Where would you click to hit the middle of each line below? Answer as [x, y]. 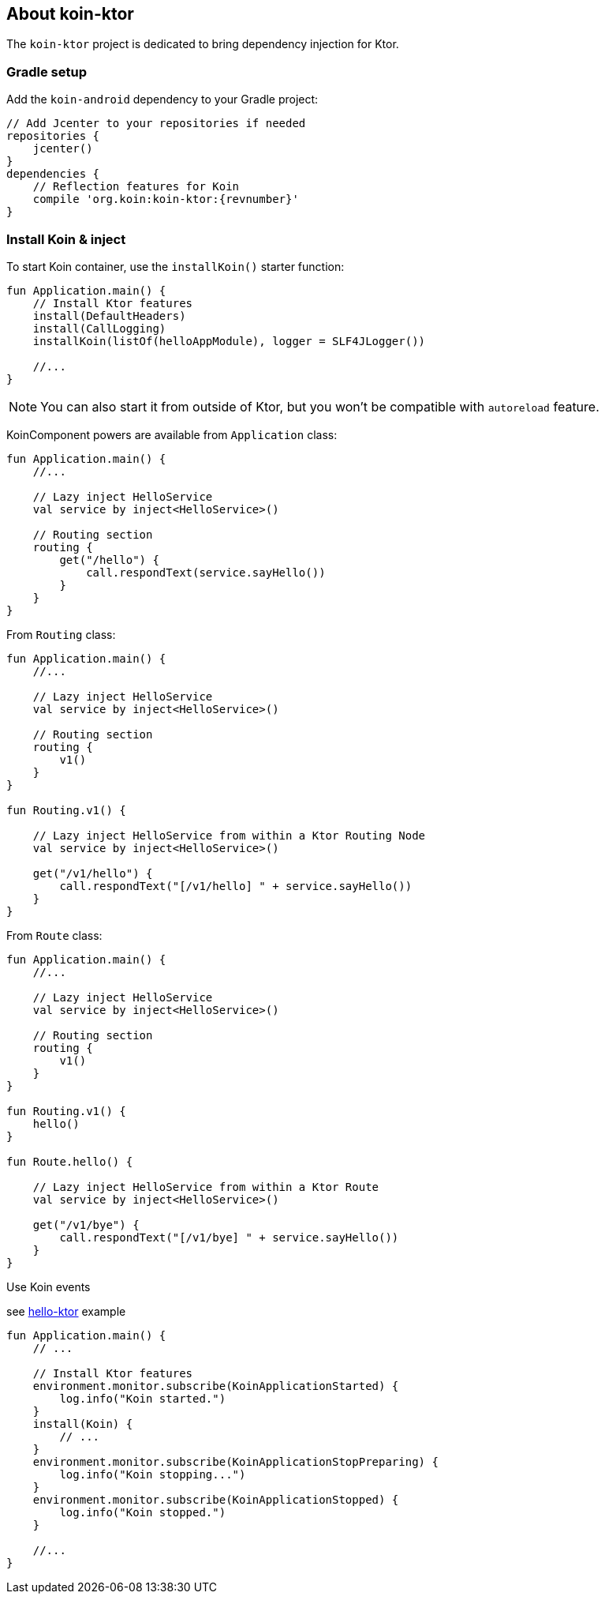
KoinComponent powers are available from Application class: [172, 434]
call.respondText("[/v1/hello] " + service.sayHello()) [236, 886]
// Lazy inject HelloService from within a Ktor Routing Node [229, 835]
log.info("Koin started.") [143, 1398]
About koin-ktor [70, 14]
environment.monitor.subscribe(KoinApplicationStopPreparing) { [235, 1461]
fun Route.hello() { [70, 1161]
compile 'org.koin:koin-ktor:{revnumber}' [166, 199]
